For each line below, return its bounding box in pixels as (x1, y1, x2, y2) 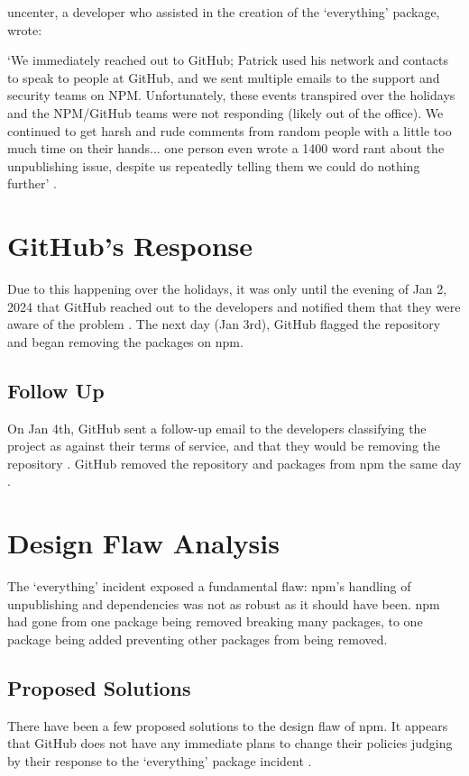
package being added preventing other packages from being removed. (7, 629, 388, 648)
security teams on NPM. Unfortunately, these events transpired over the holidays (7, 86, 455, 105)
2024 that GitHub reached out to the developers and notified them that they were (7, 297, 461, 315)
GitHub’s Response (7, 227, 253, 264)
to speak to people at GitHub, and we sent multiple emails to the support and (7, 68, 440, 87)
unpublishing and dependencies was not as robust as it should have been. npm (7, 594, 440, 613)
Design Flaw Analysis (7, 525, 280, 561)
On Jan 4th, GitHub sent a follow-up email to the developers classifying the (7, 418, 427, 437)
